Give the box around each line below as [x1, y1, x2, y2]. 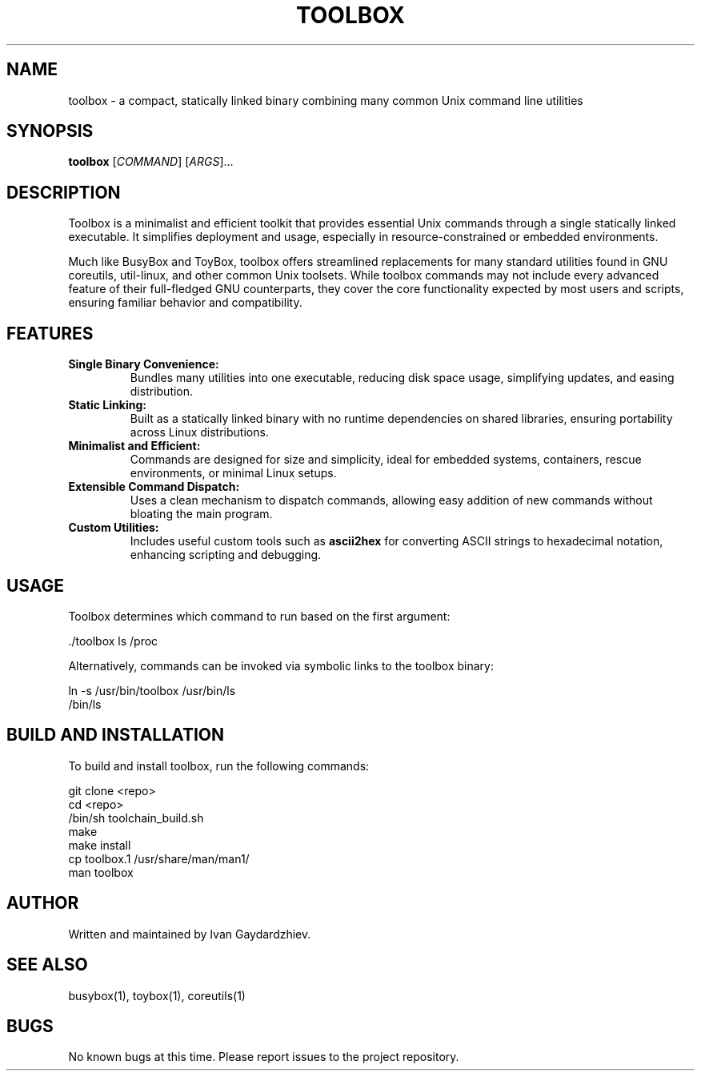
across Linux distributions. [130, 425, 269, 440]
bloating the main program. [130, 507, 273, 521]
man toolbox [68, 865, 134, 879]
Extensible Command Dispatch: [68, 480, 240, 494]
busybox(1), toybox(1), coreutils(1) [68, 988, 246, 1003]
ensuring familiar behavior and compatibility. [68, 295, 302, 310]
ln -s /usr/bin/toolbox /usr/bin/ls [68, 683, 236, 697]
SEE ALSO [6, 954, 88, 975]
